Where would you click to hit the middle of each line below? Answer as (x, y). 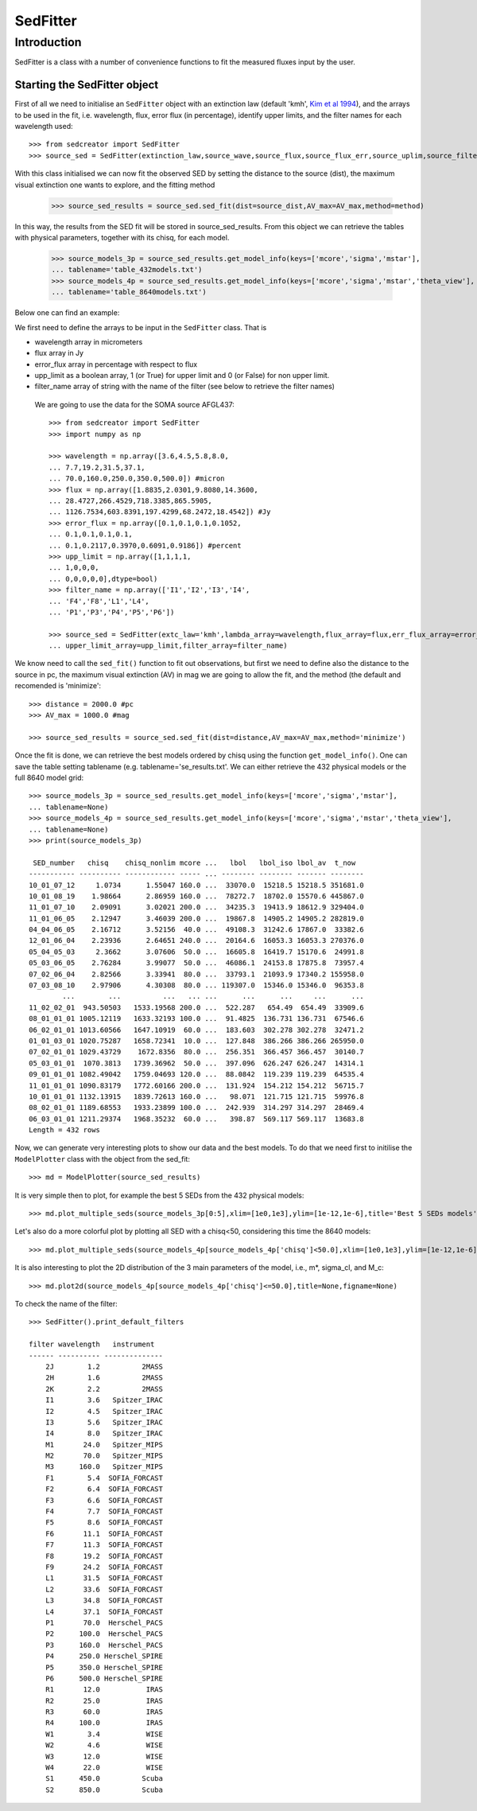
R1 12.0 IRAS (104, 1690)
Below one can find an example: (67, 313)
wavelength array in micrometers (89, 341)
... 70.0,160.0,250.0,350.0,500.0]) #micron (137, 479)
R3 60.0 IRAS (104, 1712)
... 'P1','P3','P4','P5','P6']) (112, 612)
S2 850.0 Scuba (104, 1790)
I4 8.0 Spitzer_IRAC (104, 1433)
